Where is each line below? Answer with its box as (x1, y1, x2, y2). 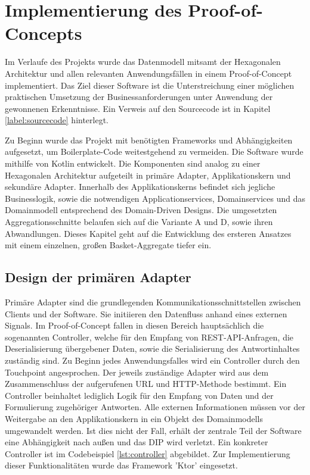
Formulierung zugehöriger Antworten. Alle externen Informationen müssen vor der (5, 401, 305, 413)
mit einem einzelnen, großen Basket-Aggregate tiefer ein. (5, 239, 212, 251)
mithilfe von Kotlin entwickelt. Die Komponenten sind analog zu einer (5, 157, 261, 170)
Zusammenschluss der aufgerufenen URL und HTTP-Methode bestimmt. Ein (5, 377, 287, 390)
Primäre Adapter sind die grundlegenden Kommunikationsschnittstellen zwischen (5, 296, 301, 308)
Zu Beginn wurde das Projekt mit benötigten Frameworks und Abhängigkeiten (5, 133, 293, 146)
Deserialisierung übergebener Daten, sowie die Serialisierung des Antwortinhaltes (5, 342, 300, 355)
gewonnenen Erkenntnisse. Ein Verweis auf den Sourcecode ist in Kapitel (5, 102, 271, 114)
